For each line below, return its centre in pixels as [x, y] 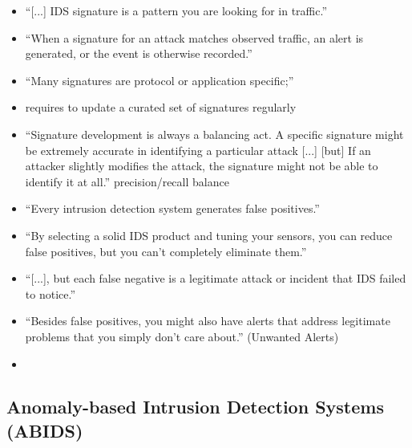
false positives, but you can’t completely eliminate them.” [166, 251]
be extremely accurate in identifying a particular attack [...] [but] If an [198, 150]
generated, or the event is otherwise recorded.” [139, 53]
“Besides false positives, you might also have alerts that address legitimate [208, 321]
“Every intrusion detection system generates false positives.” [172, 208]
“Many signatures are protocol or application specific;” [160, 80]
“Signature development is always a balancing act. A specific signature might [214, 134]
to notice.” [50, 293]
